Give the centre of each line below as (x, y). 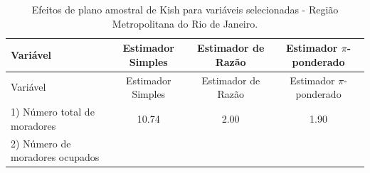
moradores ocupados (55, 157)
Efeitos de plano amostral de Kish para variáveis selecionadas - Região (185, 9)
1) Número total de (53, 112)
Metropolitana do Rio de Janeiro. (185, 23)
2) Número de (41, 143)
